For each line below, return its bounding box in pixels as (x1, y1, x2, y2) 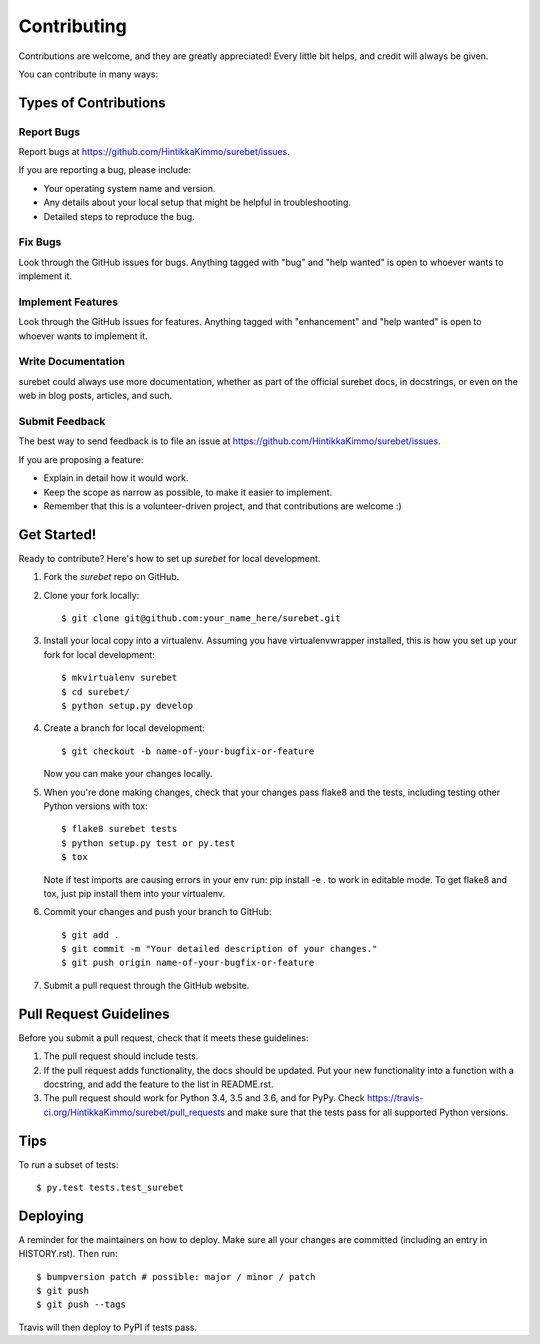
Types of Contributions (18, 94, 166, 111)
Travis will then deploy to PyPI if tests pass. (18, 1321, 198, 1333)
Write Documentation (18, 355, 125, 369)
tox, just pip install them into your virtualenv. (43, 887, 225, 899)
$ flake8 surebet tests (61, 823, 178, 835)
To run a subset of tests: (18, 1158, 119, 1170)
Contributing (18, 15, 127, 37)
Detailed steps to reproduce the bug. (43, 210, 195, 222)
